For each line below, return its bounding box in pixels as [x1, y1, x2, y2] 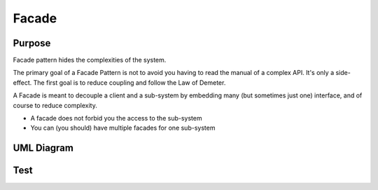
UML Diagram [13, 142, 73, 154]
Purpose [13, 37, 51, 49]
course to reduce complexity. [13, 101, 97, 109]
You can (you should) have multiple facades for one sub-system [30, 123, 216, 133]
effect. [13, 78, 32, 87]
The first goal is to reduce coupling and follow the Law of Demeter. [33, 78, 226, 87]
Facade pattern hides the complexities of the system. [13, 56, 167, 65]
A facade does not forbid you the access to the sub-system [30, 114, 202, 123]
